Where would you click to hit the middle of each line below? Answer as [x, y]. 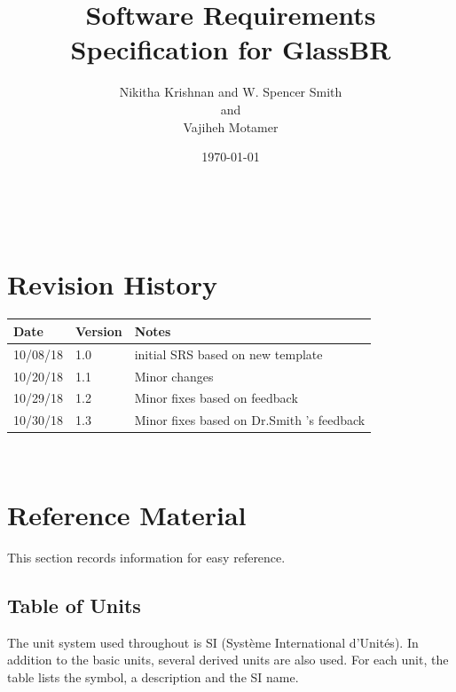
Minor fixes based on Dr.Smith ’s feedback [250, 420]
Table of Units [74, 605]
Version [99, 330]
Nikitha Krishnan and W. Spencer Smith [231, 92]
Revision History [112, 284]
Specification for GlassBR [231, 49]
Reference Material [127, 515]
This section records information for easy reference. [146, 558]
